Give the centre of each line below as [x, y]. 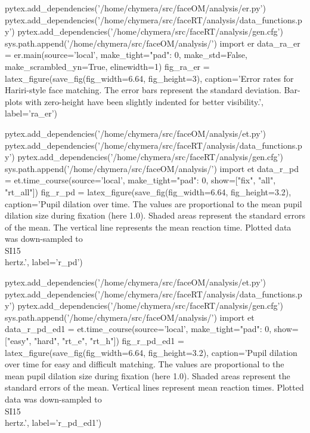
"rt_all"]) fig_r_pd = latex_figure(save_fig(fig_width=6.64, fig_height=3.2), [148, 191]
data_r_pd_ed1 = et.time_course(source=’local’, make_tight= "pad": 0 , [138, 329]
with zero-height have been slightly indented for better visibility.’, [144, 101]
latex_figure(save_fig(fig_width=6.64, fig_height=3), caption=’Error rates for [149, 78]
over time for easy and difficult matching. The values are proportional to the [145, 364]
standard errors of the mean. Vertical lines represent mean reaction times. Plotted [154, 387]
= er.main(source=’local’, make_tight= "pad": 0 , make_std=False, [126, 55]
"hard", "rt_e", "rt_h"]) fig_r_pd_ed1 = [109, 341]
